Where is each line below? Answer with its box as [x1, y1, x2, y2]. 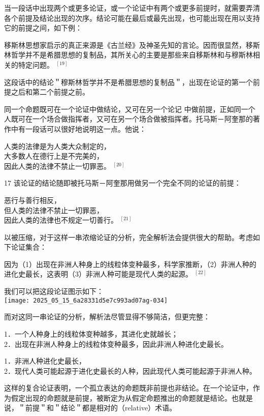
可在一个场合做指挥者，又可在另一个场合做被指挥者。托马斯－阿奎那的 [18, 113, 253, 124]
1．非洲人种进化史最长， [4, 355, 86, 366]
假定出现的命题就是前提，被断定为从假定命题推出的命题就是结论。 [11, 392, 232, 403]
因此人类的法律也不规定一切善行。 [4, 215, 118, 225]
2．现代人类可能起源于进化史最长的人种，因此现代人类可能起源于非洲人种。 [4, 365, 256, 376]
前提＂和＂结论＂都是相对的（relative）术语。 [25, 402, 177, 413]
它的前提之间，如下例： [4, 22, 82, 33]
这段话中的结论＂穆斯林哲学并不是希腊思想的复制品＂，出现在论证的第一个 [4, 76, 253, 87]
